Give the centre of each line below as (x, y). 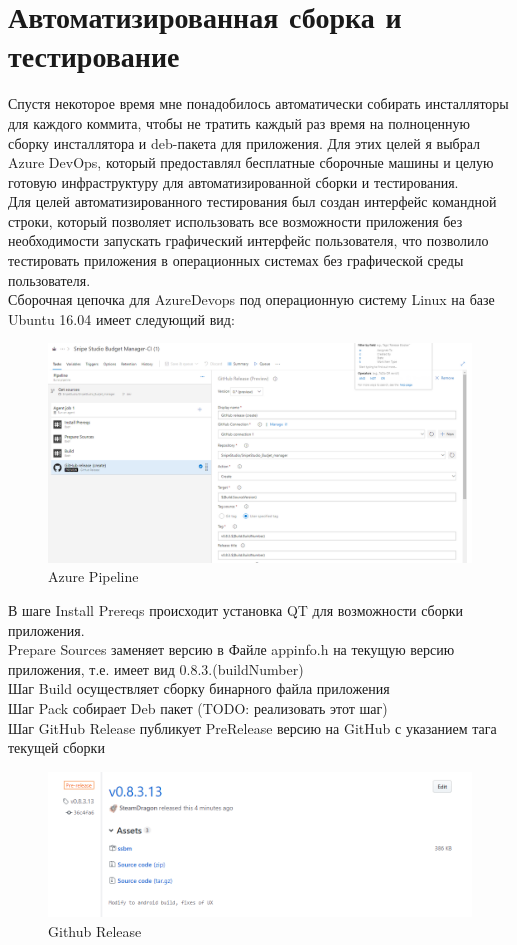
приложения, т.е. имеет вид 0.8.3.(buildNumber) (156, 668)
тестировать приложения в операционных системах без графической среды (236, 260)
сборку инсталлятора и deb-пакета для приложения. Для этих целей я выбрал (244, 142)
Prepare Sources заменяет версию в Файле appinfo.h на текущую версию (231, 649)
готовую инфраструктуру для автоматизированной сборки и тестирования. (233, 181)
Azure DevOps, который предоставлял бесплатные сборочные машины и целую (251, 162)
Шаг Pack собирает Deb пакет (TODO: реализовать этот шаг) (198, 708)
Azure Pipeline (93, 576)
